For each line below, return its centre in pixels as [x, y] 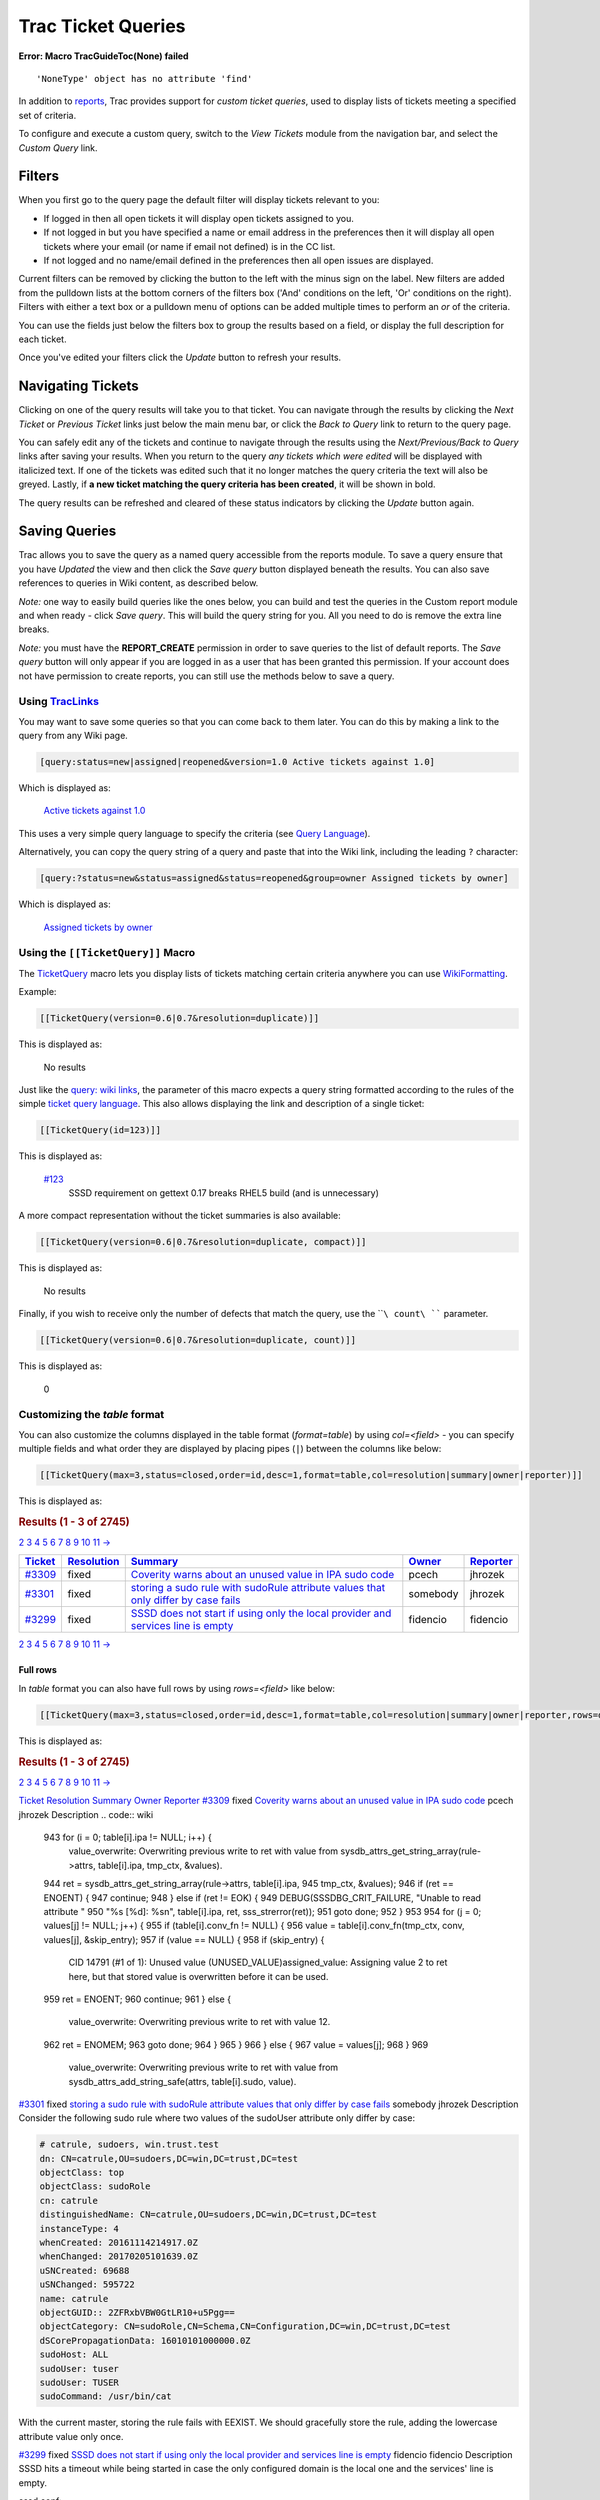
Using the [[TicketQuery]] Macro [107, 953]
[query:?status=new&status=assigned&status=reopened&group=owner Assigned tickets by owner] [274, 878]
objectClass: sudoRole [95, 2186]
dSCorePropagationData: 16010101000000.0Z [145, 2340]
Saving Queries [67, 531]
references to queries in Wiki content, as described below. [138, 583]
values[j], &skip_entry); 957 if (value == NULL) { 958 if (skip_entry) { [184, 1939]
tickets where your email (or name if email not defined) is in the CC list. [189, 246]
